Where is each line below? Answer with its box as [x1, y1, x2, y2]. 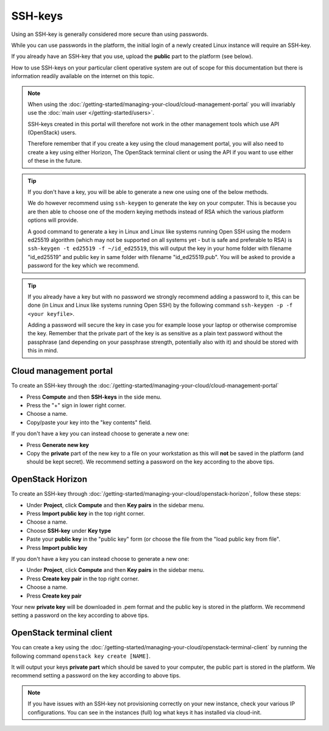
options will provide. [27, 216, 79, 224]
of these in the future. [27, 157, 82, 165]
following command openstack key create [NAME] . [11, 652, 150, 660]
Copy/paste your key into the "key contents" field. [26, 418, 152, 426]
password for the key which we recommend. [27, 262, 140, 269]
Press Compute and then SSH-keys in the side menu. [26, 393, 161, 401]
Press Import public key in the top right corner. [26, 510, 146, 517]
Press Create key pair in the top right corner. [26, 575, 140, 582]
